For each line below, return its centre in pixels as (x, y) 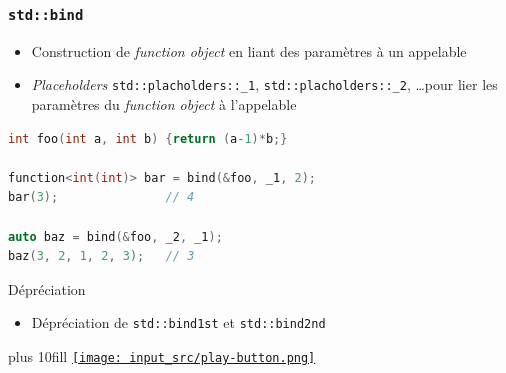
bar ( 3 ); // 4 (101, 197)
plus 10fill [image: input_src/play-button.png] (162, 356)
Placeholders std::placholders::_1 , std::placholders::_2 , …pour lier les (264, 84)
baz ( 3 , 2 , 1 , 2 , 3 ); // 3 (101, 256)
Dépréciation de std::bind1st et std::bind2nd (178, 322)
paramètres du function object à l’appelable (164, 104)
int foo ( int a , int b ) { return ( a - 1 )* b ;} (148, 138)
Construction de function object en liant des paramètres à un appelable (249, 50)
